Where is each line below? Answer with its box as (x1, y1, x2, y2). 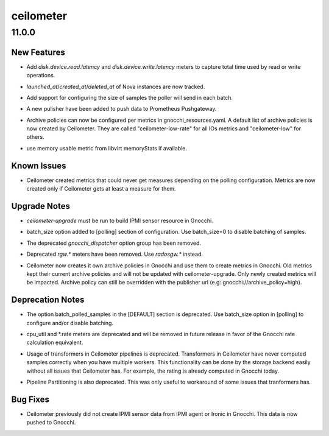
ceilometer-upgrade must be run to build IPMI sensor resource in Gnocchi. (26, 217, 213, 225)
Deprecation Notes (11, 295, 85, 305)
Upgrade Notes (11, 201, 70, 211)
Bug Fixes (11, 394, 50, 404)
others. (26, 133, 45, 141)
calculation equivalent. (26, 339, 83, 346)
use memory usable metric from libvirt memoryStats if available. (26, 144, 187, 152)
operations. (26, 72, 55, 79)
